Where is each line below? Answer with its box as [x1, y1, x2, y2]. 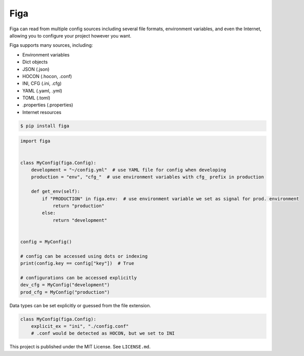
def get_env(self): [31, 189, 81, 195]
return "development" [52, 217, 107, 223]
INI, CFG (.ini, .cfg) [22, 80, 62, 87]
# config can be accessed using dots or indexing [20, 253, 148, 259]
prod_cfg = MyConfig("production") [20, 289, 110, 295]
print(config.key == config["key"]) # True [20, 260, 135, 267]
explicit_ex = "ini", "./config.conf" [31, 323, 129, 329]
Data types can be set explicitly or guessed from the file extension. [9, 302, 151, 308]
